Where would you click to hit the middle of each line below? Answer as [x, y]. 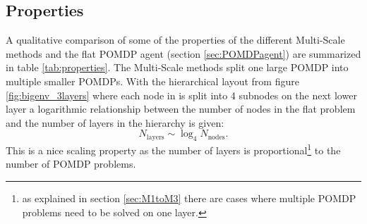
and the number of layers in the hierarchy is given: [115, 122]
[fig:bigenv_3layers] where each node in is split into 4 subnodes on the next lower [181, 95]
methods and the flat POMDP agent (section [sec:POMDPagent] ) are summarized [183, 53]
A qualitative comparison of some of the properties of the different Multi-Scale [175, 40]
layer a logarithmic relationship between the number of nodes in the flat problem [181, 109]
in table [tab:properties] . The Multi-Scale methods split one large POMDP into [177, 67]
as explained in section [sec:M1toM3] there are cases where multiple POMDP [189, 198]
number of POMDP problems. [71, 164]
